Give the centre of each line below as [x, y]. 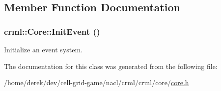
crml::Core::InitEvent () [52, 31]
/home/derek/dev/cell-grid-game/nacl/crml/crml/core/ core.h [97, 82]
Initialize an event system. [43, 49]
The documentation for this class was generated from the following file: [111, 66]
